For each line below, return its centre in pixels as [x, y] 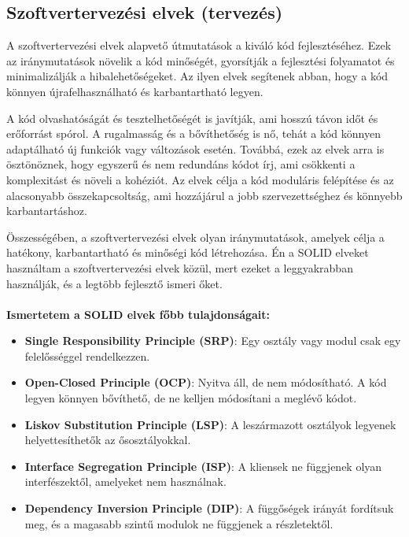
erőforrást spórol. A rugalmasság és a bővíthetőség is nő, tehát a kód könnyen [193, 133]
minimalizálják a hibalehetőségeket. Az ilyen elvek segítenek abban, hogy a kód [197, 76]
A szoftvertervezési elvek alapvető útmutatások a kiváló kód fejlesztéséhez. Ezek [199, 45]
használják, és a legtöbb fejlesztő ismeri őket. [114, 283]
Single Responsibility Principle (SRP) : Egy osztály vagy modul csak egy [213, 341]
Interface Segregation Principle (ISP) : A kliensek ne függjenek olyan [203, 466]
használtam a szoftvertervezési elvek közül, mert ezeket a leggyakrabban [180, 267]
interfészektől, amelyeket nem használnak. [125, 481]
